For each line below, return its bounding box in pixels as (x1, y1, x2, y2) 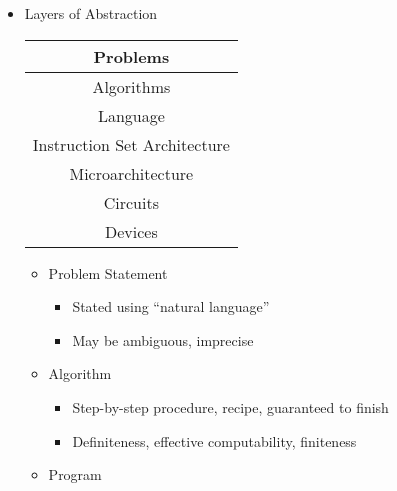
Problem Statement (48, 262, 168, 283)
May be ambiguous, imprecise (72, 329, 254, 350)
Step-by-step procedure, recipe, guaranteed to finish (72, 396, 389, 417)
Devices (104, 219, 158, 243)
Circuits (103, 190, 159, 214)
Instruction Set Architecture (32, 132, 230, 156)
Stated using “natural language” (72, 296, 270, 317)
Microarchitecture (69, 161, 194, 185)
